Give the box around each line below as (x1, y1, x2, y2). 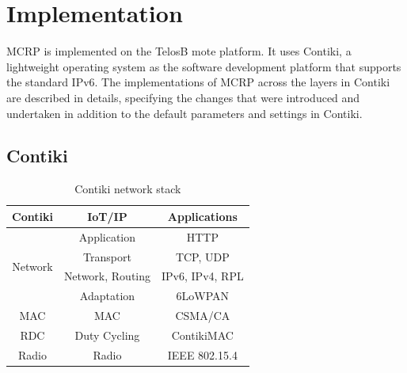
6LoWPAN (176, 287, 230, 304)
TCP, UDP (175, 248, 230, 265)
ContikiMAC (171, 326, 234, 343)
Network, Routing (63, 268, 151, 284)
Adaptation (79, 287, 135, 304)
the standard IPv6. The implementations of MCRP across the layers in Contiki (6, 74, 390, 90)
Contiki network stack (74, 181, 181, 197)
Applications (167, 207, 238, 224)
